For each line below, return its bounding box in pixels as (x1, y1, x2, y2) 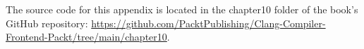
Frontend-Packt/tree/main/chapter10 (6, 29, 167, 44)
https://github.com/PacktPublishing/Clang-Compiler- (91, 15, 326, 30)
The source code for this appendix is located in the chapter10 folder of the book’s (6, 2, 358, 16)
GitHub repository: (6, 15, 88, 30)
